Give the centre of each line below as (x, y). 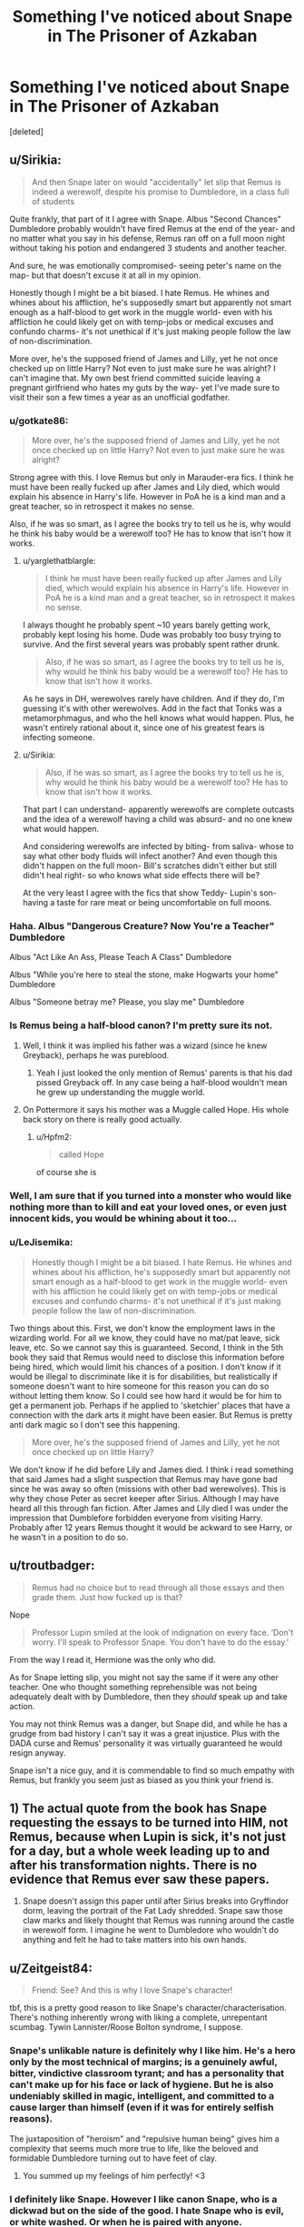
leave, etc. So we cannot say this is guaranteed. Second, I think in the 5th (147, 1347)
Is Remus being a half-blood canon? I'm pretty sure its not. (141, 1025)
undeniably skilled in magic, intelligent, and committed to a (142, 2096)
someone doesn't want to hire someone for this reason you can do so (139, 1386)
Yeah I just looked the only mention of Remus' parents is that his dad (164, 1073)
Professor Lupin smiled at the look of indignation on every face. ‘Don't (162, 1632)
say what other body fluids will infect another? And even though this (150, 856)
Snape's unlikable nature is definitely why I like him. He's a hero (152, 2051)
